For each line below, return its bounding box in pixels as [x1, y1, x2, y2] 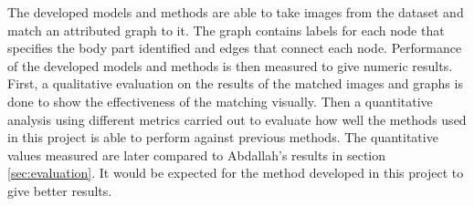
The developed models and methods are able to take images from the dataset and [7, 3, 464, 21]
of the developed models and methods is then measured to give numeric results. [7, 56, 453, 75]
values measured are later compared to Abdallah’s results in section [7, 145, 386, 164]
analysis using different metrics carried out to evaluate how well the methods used [7, 109, 467, 129]
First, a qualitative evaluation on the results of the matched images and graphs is [7, 74, 463, 93]
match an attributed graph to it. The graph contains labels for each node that [7, 20, 445, 39]
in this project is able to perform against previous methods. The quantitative [7, 128, 438, 147]
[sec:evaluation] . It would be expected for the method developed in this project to [7, 163, 464, 182]
